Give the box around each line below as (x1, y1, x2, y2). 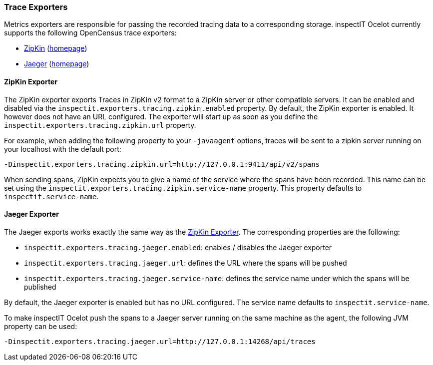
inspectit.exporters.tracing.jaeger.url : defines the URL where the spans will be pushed (24, 258, 347, 267)
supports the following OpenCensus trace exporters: (4, 28, 177, 37)
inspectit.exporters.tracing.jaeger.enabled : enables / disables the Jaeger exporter (24, 243, 332, 252)
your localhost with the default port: (4, 144, 121, 153)
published (24, 282, 56, 291)
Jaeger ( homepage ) (24, 59, 89, 68)
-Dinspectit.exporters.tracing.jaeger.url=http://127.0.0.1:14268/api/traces (4, 337, 316, 346)
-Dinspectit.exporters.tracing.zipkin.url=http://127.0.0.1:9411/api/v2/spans (4, 160, 320, 168)
